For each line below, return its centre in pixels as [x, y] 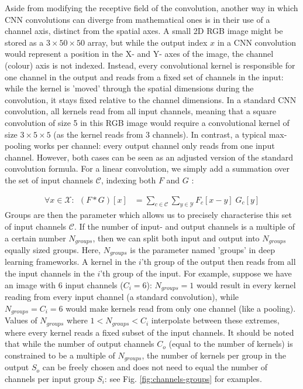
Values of [21, 320]
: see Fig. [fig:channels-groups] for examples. [183, 378]
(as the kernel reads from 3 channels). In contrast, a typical [160, 134]
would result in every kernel [246, 284]
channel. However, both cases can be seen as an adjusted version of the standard [149, 157]
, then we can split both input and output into [176, 238]
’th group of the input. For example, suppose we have [196, 273]
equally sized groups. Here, [53, 249]
